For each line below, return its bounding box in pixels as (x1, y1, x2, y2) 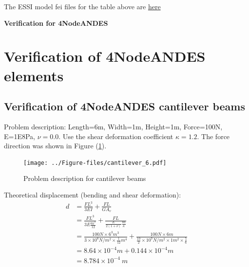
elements (4, 65, 64, 85)
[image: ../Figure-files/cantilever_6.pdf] (23, 159, 167, 166)
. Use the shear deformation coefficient (58, 131, 173, 141)
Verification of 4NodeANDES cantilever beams (4, 99, 245, 114)
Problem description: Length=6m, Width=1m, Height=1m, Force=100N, (4, 121, 223, 131)
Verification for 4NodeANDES (4, 18, 108, 28)
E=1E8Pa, (4, 131, 35, 141)
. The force (197, 131, 230, 141)
